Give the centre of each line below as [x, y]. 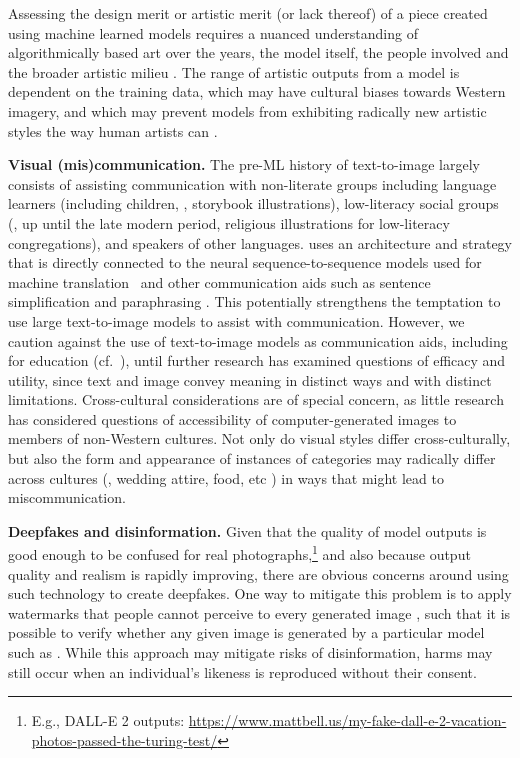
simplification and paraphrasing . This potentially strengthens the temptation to [254, 301]
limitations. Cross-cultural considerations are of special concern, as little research [256, 399]
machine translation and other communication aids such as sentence [219, 281]
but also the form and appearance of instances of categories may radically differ [252, 458]
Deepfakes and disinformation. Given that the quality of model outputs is [247, 530]
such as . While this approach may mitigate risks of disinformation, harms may [250, 652]
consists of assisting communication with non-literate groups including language [252, 183]
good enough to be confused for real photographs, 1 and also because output [239, 553]
